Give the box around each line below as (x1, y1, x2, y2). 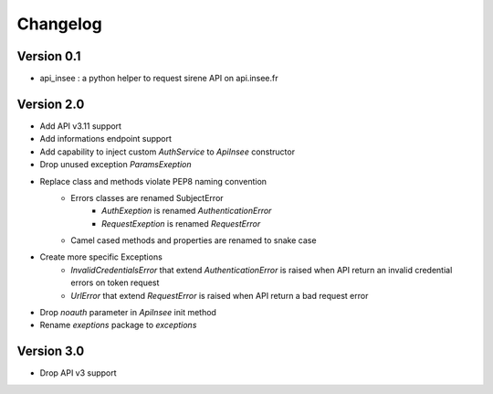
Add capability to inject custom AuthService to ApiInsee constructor (39, 146, 296, 157)
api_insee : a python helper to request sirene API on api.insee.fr (39, 73, 278, 84)
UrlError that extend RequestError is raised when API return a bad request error (70, 290, 369, 301)
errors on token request (70, 277, 160, 288)
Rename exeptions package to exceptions (39, 320, 197, 331)
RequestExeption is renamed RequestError (101, 218, 261, 229)
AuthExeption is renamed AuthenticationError (101, 206, 272, 217)
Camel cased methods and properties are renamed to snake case (70, 235, 317, 246)
